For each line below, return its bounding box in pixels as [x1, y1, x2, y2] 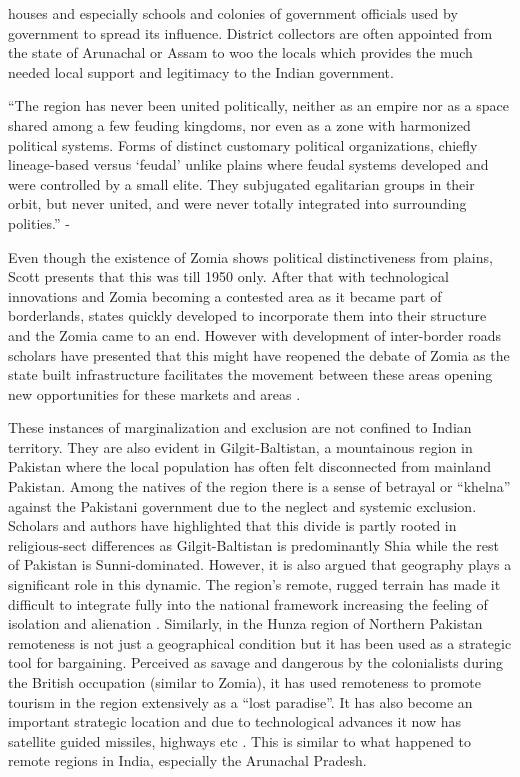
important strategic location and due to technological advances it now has [8, 711, 461, 732]
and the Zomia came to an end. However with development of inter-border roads [8, 324, 501, 345]
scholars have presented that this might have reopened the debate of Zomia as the [8, 344, 510, 365]
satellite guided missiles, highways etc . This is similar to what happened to [8, 730, 472, 751]
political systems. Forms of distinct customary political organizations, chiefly [8, 134, 478, 155]
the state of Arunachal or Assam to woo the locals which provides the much [8, 42, 473, 63]
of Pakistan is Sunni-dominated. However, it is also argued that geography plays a [8, 554, 512, 575]
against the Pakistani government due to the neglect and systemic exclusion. [8, 495, 477, 516]
